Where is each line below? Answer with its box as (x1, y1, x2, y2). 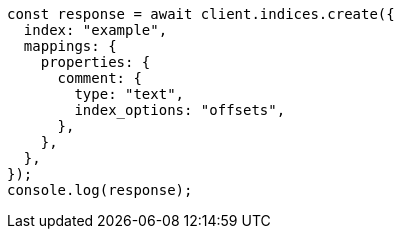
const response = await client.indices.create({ (7, 6, 395, 22)
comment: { (57, 70, 142, 86)
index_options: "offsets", (74, 102, 286, 118)
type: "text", (74, 86, 185, 102)
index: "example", (23, 22, 168, 38)
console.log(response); (7, 182, 193, 198)
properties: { (40, 54, 151, 70)
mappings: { (23, 38, 117, 54)
